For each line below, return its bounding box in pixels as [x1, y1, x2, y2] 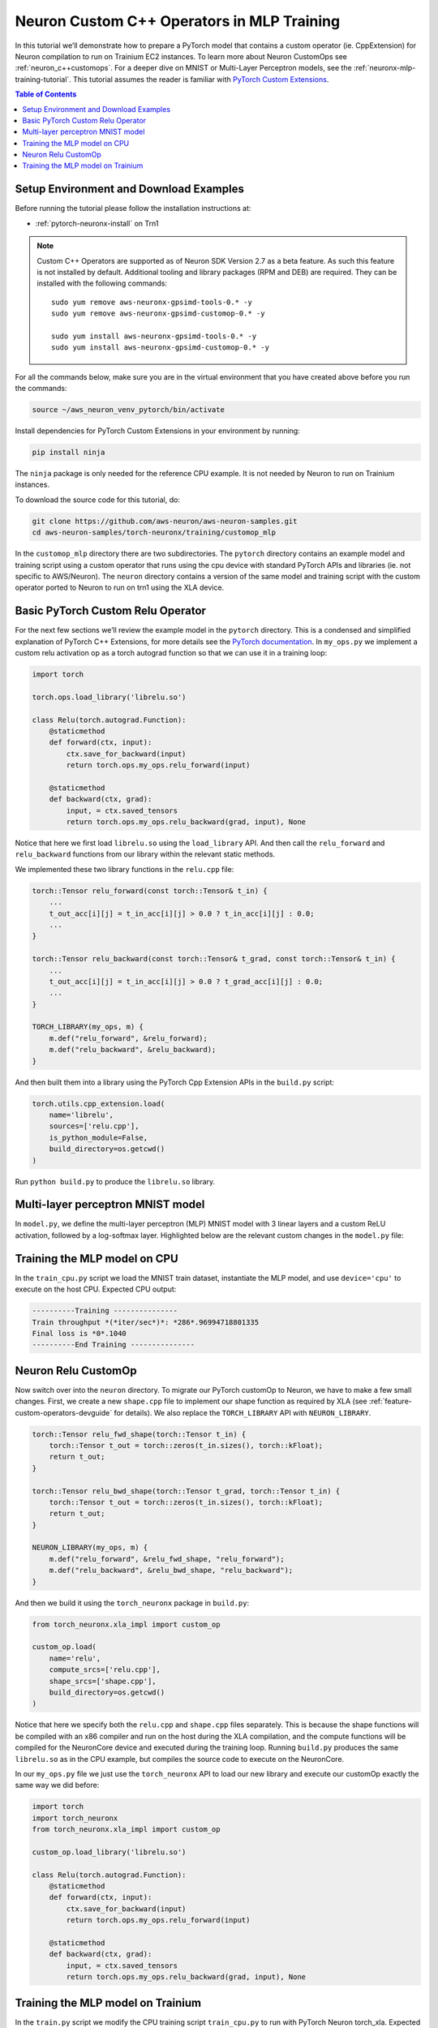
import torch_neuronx [32, 1813, 118, 1823]
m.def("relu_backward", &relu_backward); [49, 1045, 217, 1055]
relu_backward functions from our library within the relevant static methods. [15, 849, 276, 859]
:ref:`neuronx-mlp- [353, 63, 416, 73]
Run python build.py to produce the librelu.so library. [15, 1176, 216, 1186]
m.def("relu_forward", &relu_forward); [49, 1033, 208, 1042]
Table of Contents [15, 89, 77, 99]
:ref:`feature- [369, 1396, 413, 1407]
